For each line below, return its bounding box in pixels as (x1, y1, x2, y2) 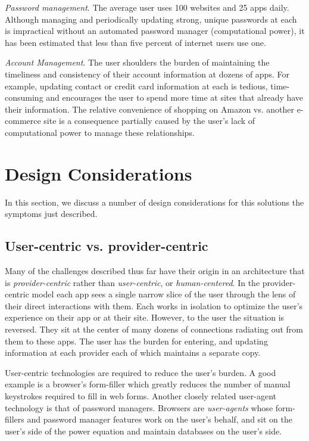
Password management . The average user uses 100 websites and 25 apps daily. (5, 1, 289, 13)
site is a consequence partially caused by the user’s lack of (43, 114, 255, 127)
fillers (5, 413, 24, 426)
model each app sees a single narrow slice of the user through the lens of (32, 288, 296, 300)
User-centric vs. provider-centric (5, 237, 208, 255)
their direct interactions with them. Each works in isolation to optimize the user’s (5, 299, 303, 312)
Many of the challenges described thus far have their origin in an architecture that (5, 265, 305, 277)
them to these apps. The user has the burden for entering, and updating (5, 334, 268, 347)
